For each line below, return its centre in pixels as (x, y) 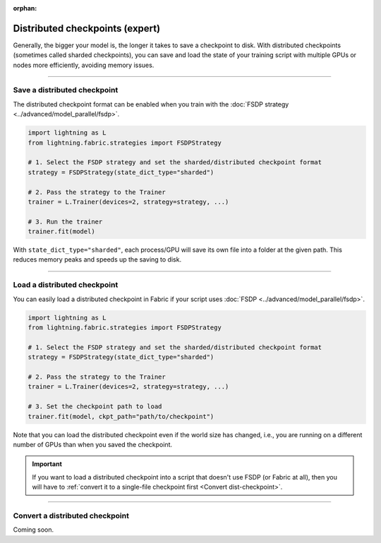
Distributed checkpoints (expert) (87, 28)
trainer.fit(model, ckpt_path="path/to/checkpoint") (121, 416)
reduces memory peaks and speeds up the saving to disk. (97, 260)
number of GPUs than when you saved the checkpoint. (93, 444)
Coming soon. (34, 530)
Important (47, 464)
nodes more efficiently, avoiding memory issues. (84, 65)
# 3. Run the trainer (65, 221)
